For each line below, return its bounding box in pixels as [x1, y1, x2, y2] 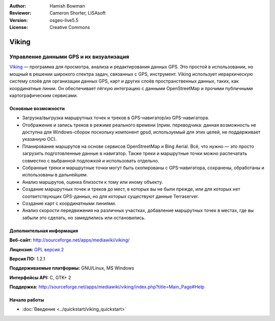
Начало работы [9, 297, 44, 303]
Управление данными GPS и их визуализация [9, 53, 129, 60]
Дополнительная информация [9, 227, 78, 234]
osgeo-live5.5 [49, 17, 78, 23]
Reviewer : [9, 10, 32, 16]
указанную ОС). [22, 136, 57, 142]
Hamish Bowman [49, 3, 85, 9]
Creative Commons [49, 24, 90, 31]
